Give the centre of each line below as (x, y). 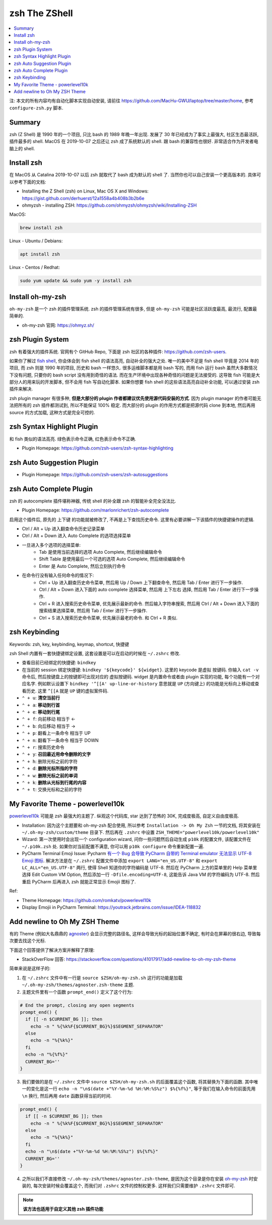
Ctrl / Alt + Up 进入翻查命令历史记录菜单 (63, 529)
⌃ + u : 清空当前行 (41, 698)
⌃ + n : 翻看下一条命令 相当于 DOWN (60, 740)
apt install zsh (40, 254)
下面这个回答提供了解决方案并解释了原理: (52, 950)
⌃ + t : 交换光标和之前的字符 (52, 790)
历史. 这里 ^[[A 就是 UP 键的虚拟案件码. (67, 691)
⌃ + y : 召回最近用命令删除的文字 (56, 754)
